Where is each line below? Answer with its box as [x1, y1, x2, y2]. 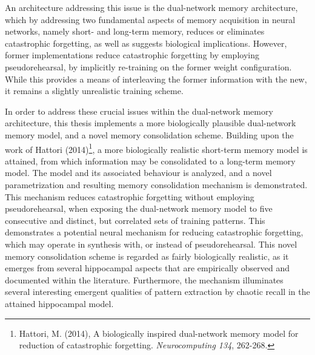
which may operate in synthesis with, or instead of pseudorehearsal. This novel [5, 237, 297, 250]
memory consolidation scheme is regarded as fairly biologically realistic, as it [5, 249, 289, 262]
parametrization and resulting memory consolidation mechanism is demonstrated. [5, 178, 308, 191]
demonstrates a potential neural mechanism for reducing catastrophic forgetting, [5, 226, 303, 238]
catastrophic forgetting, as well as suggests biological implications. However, [5, 36, 287, 49]
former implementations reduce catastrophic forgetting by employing [5, 49, 259, 61]
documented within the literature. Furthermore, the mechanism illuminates [5, 273, 283, 286]
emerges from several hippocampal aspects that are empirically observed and [5, 262, 290, 274]
